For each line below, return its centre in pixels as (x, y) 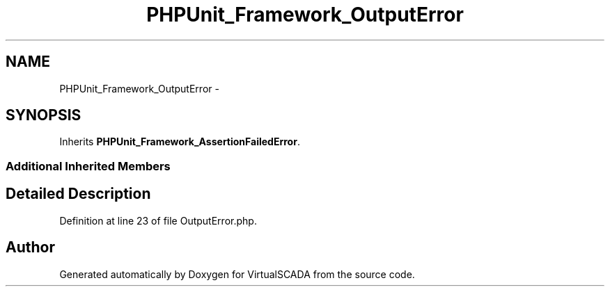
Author (30, 248)
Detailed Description (78, 194)
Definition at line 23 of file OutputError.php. (158, 220)
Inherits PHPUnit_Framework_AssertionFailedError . (180, 142)
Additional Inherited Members (88, 166)
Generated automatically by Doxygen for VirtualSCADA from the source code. (237, 274)
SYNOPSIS (44, 115)
